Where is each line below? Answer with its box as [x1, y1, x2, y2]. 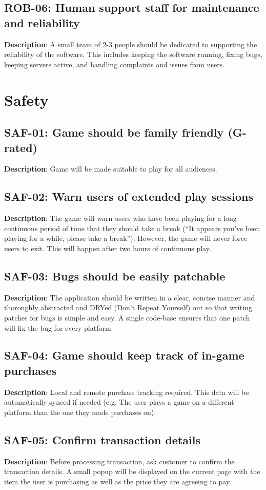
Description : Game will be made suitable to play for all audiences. [4, 163, 217, 174]
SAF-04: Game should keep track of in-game [4, 347, 244, 363]
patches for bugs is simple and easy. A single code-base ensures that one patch [4, 312, 250, 323]
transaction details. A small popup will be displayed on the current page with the [4, 466, 260, 477]
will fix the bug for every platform [4, 322, 111, 333]
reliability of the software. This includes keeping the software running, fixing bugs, [4, 49, 262, 60]
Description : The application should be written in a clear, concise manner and [4, 292, 255, 303]
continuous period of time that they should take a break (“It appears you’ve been [4, 222, 260, 233]
